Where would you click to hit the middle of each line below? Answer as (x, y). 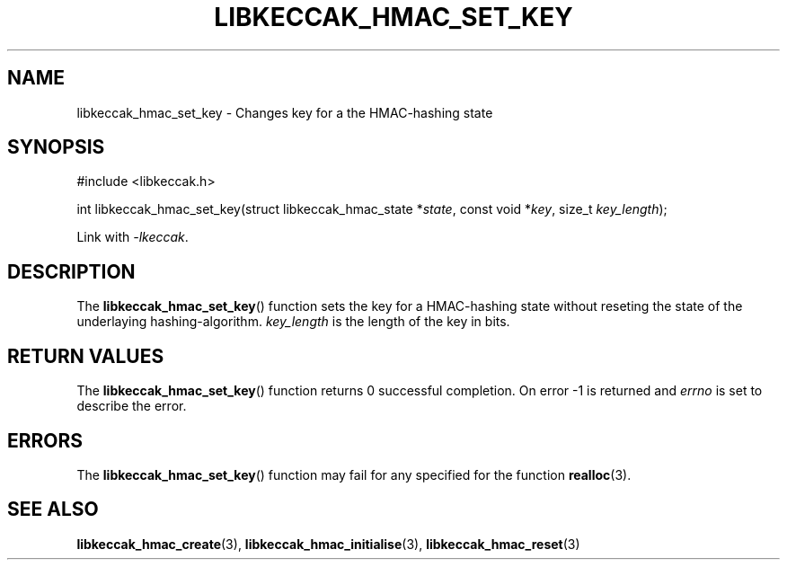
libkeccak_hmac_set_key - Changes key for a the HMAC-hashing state (285, 112)
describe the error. (132, 406)
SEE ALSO (53, 509)
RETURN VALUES (86, 356)
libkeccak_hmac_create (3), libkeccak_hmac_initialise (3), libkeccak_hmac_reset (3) (328, 544)
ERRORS (45, 440)
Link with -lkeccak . (133, 237)
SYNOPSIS (56, 147)
